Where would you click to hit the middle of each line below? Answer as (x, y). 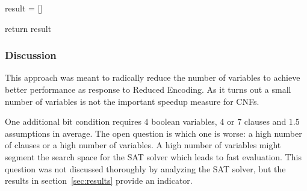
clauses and (265, 121)
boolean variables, (184, 121)
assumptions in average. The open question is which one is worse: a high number (153, 133)
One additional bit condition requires (73, 121)
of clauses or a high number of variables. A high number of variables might (143, 145)
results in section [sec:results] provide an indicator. (99, 180)
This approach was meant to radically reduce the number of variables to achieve (153, 77)
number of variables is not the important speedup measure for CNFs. (132, 101)
